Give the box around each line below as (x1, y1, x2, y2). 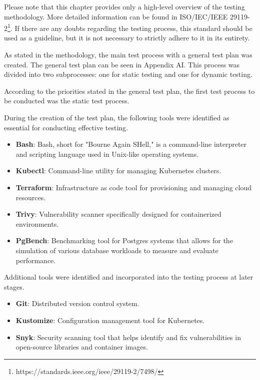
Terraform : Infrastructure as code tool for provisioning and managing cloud (15, 182, 252, 192)
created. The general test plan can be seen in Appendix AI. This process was (4, 59, 240, 69)
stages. (4, 281, 24, 292)
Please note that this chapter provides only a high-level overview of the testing (4, 1, 245, 11)
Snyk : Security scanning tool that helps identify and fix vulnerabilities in (15, 332, 241, 342)
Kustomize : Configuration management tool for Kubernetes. (15, 315, 205, 325)
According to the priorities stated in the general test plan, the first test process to (4, 85, 255, 96)
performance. (15, 255, 56, 265)
